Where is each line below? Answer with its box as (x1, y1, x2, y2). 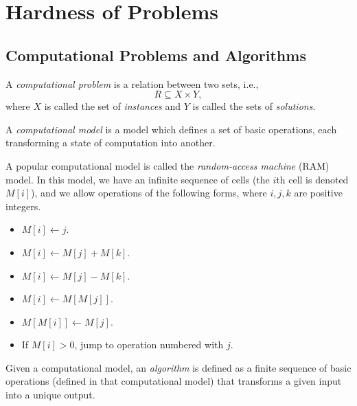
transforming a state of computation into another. (5, 135, 216, 150)
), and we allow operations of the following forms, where (31, 185, 267, 200)
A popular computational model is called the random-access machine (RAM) (5, 158, 330, 172)
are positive (294, 185, 343, 200)
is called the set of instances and (44, 99, 181, 113)
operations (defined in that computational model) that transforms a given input (5, 374, 342, 388)
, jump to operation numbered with (74, 337, 224, 352)
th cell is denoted (276, 172, 349, 186)
